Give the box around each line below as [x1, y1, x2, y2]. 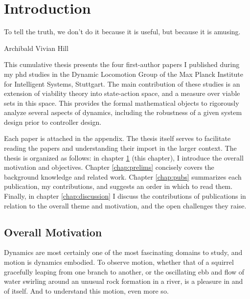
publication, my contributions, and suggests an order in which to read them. [4, 181, 233, 191]
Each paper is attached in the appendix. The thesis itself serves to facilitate [4, 133, 231, 143]
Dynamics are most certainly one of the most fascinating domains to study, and [4, 247, 243, 257]
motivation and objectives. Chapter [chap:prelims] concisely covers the [4, 162, 214, 172]
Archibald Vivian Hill [4, 43, 68, 53]
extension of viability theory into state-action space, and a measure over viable [4, 88, 240, 98]
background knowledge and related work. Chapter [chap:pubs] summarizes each [4, 171, 242, 182]
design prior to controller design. [4, 116, 102, 127]
